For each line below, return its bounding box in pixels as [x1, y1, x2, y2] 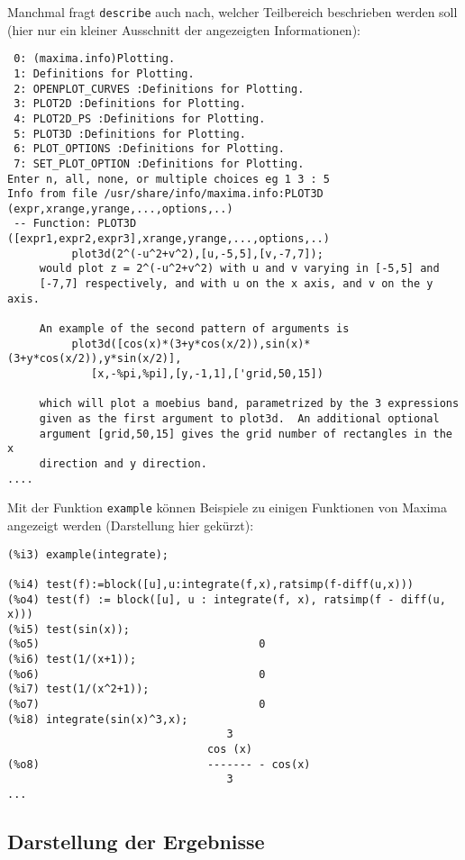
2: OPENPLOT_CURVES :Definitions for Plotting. [14, 82, 305, 95]
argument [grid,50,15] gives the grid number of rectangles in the [39, 427, 452, 440]
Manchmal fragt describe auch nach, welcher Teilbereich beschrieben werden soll [7, 3, 458, 21]
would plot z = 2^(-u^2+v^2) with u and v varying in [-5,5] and [39, 262, 440, 276]
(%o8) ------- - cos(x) [7, 757, 311, 771]
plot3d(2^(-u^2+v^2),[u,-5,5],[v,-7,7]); [71, 247, 324, 260]
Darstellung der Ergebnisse [7, 828, 265, 855]
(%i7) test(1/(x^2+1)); [7, 683, 150, 696]
